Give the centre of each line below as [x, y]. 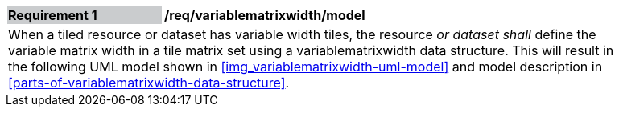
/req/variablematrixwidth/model [265, 15]
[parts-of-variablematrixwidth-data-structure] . [149, 83]
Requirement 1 [53, 15]
